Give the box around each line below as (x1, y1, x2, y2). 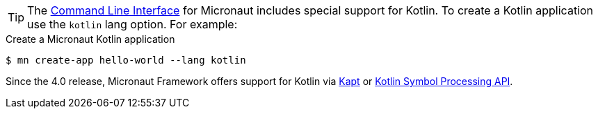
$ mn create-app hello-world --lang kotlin (6, 55, 246, 66)
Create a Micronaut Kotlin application (6, 33, 175, 45)
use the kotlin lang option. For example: (27, 17, 238, 31)
